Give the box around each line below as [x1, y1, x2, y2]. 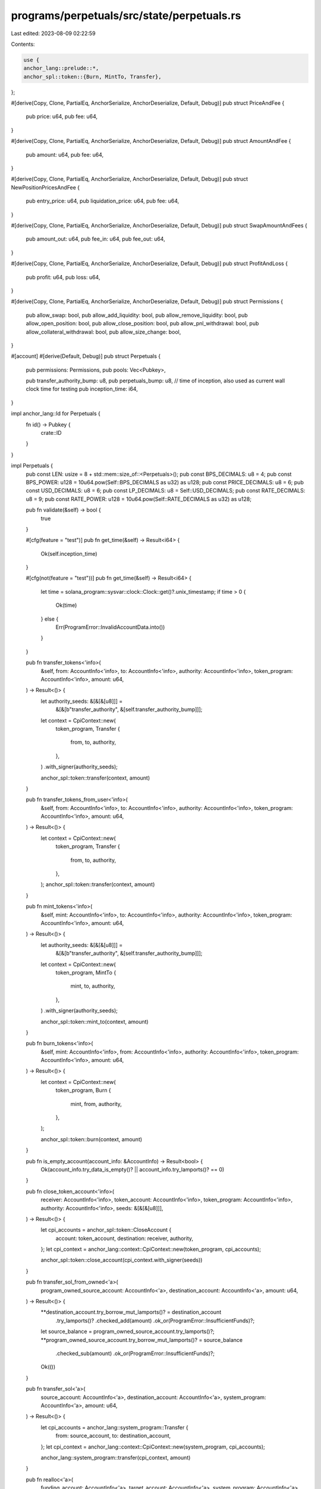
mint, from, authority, [70, 1100, 122, 1107]
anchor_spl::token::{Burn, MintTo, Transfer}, [23, 73, 162, 80]
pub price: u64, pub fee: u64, [26, 113, 98, 120]
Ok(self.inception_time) [40, 550, 97, 557]
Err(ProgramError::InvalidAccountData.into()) [55, 624, 165, 631]
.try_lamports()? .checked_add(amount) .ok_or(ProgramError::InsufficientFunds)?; [55, 1317, 255, 1324]
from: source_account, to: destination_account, [55, 1432, 171, 1440]
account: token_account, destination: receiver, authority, [55, 1235, 193, 1242]
